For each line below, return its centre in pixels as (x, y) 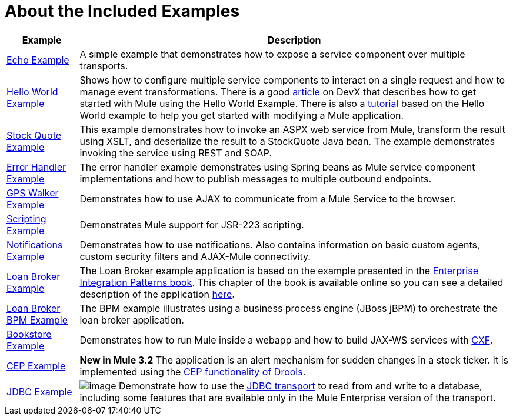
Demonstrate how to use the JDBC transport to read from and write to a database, (300, 386)
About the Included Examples (122, 11)
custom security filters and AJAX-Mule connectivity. (195, 256)
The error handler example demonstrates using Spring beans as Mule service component (277, 167)
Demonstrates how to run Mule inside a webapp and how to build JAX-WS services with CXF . (286, 340)
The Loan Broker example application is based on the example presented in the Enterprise (279, 270)
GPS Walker (33, 193)
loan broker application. (132, 320)
